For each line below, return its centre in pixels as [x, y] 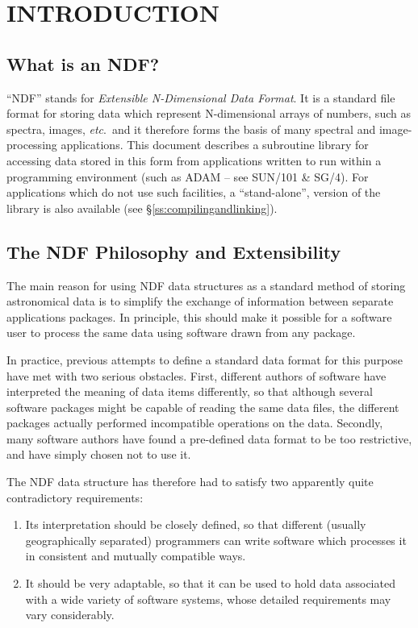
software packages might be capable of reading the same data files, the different [203, 407]
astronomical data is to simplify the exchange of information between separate [200, 301]
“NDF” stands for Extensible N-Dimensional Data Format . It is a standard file [201, 97]
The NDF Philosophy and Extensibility [174, 251]
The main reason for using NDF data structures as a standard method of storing [206, 285]
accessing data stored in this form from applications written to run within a [194, 160]
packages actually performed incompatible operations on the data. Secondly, [195, 423]
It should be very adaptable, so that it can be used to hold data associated [210, 583]
